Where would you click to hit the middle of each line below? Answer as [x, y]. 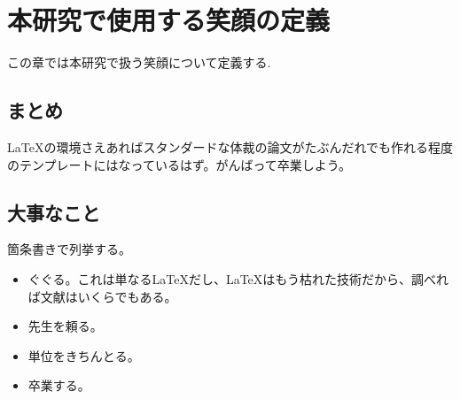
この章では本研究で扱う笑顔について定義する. [139, 62]
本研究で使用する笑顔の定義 [169, 20]
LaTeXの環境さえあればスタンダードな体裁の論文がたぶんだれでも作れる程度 [230, 146]
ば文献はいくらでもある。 [102, 296]
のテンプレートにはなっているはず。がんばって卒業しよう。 [179, 164]
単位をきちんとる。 [84, 355]
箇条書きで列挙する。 [69, 249]
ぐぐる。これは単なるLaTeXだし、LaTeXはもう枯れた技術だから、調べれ [238, 278]
